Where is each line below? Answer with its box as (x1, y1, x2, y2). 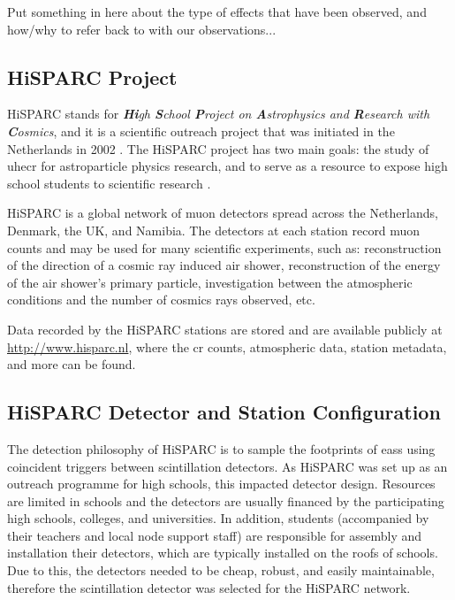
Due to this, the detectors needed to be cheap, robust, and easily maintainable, (7, 561, 435, 580)
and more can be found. (7, 355, 136, 373)
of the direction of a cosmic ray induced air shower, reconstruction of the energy (7, 256, 441, 274)
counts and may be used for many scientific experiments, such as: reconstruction (7, 238, 442, 257)
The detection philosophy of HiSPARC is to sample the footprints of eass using (7, 439, 436, 458)
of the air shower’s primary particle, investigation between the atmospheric (7, 273, 413, 291)
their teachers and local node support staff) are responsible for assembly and (7, 526, 421, 544)
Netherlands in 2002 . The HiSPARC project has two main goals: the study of (7, 139, 429, 158)
